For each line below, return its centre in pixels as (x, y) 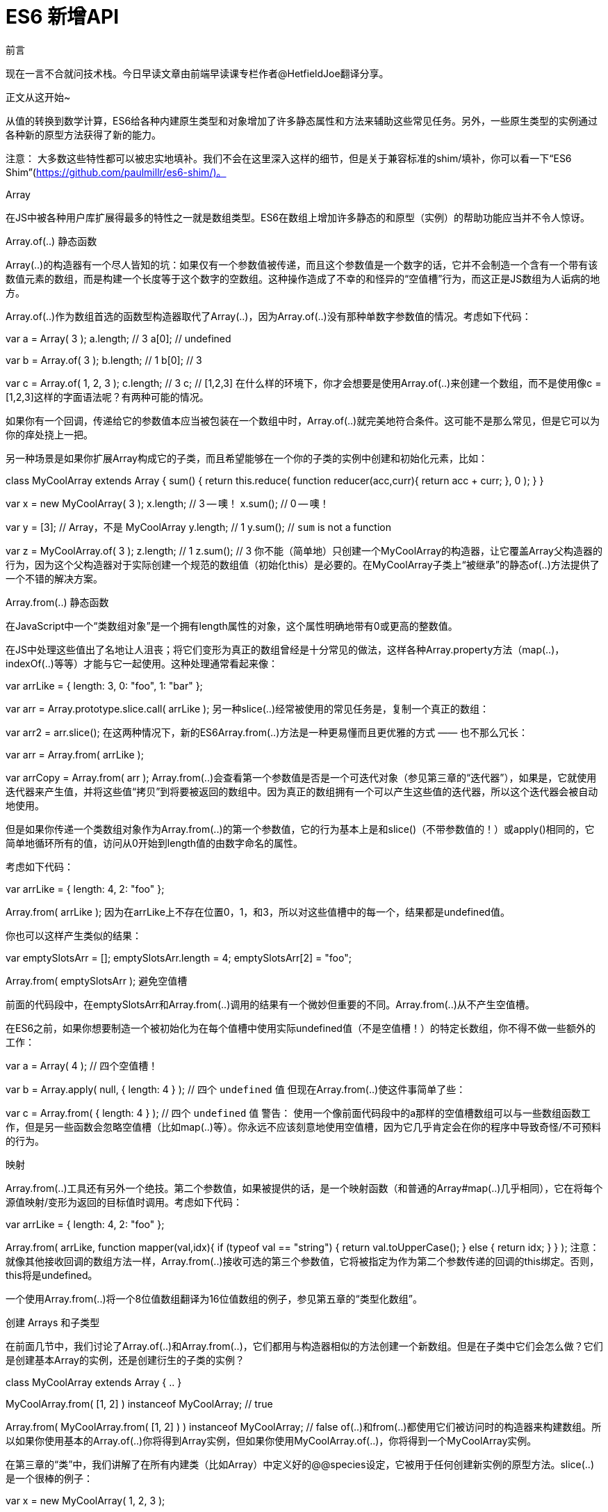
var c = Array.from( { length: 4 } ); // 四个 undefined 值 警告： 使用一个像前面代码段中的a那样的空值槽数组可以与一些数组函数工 (298, 1113)
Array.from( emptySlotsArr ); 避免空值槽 (97, 980)
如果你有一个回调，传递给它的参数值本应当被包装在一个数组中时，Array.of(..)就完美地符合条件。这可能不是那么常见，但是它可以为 (303, 420)
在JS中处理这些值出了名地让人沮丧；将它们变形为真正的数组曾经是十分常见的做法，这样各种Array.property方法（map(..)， (285, 649)
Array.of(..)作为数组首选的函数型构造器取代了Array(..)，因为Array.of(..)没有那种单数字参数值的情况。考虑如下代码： (269, 316)
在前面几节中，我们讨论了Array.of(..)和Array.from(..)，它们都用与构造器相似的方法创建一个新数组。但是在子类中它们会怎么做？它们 (304, 1346)
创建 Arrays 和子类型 (53, 1322)
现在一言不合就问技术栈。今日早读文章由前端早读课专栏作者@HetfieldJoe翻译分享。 (197, 73)
